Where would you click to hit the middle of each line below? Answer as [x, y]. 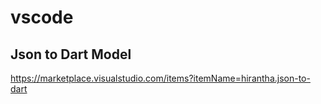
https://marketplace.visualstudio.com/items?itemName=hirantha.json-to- [160, 78]
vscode [42, 17]
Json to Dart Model [71, 54]
